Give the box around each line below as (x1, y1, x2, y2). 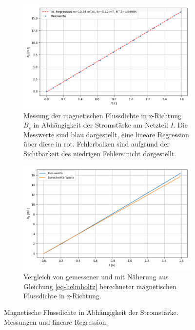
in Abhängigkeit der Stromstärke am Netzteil (33, 120, 168, 130)
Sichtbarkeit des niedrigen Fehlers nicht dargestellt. (23, 148, 176, 158)
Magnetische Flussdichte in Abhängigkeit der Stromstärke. (4, 307, 178, 317)
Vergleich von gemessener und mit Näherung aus (23, 272, 169, 282)
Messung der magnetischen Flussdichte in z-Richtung (23, 110, 181, 120)
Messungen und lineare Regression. (4, 316, 108, 327)
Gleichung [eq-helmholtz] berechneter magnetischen (23, 281, 176, 291)
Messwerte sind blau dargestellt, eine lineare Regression (23, 129, 189, 139)
